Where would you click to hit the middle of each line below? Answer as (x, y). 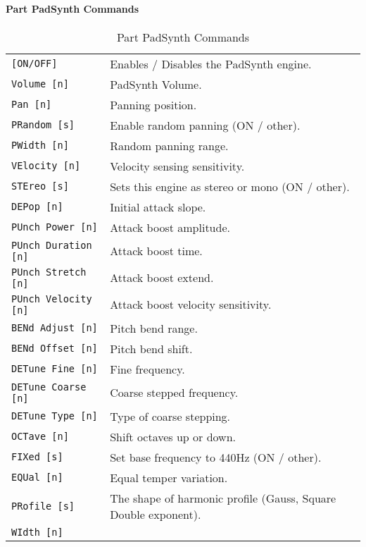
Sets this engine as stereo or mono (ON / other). (230, 186)
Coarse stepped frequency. (174, 393)
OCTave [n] (40, 437)
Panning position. (153, 104)
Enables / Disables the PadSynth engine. (211, 63)
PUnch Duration (52, 245)
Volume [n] (40, 84)
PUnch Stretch (49, 272)
